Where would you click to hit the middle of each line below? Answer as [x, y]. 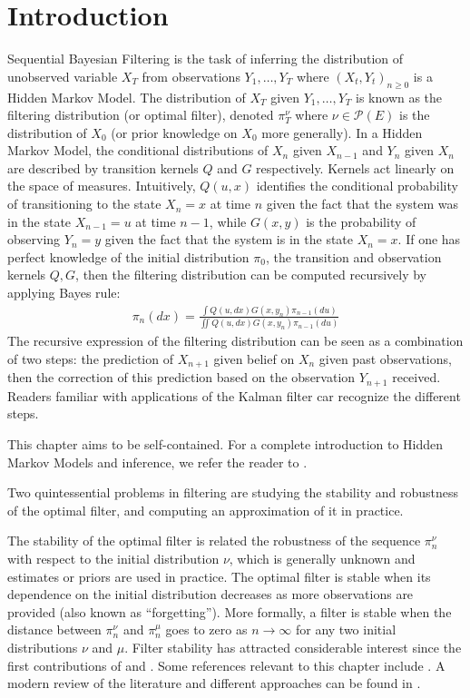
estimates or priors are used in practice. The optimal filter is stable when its [219, 576]
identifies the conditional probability [357, 186]
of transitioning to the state [84, 204]
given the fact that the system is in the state [229, 239]
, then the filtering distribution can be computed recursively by [251, 275]
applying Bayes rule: [64, 293]
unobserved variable [63, 76]
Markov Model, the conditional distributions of [138, 150]
